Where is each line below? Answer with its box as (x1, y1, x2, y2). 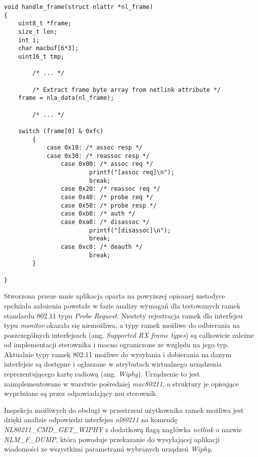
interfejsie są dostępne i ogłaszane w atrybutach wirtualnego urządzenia (4, 359, 222, 369)
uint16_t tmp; (18, 53, 64, 60)
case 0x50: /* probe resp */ (61, 202, 157, 209)
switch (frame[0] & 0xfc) (18, 127, 104, 135)
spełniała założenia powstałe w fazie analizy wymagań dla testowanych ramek (4, 300, 241, 310)
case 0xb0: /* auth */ (61, 210, 135, 218)
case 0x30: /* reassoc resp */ (46, 152, 150, 159)
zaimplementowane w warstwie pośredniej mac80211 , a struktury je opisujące (4, 378, 239, 388)
